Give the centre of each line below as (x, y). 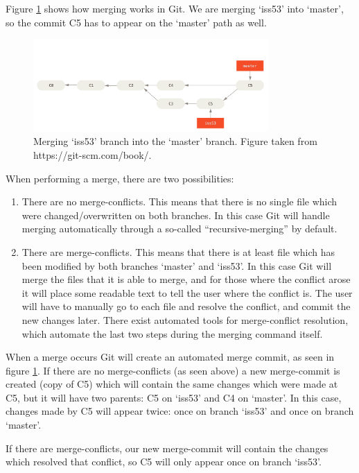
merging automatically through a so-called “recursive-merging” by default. (179, 229)
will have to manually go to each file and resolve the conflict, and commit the (186, 306)
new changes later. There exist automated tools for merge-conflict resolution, (185, 319)
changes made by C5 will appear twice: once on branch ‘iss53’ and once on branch (180, 411)
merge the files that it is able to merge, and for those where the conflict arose (186, 279)
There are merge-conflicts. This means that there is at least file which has (178, 251)
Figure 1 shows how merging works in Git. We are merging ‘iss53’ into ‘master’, (175, 8)
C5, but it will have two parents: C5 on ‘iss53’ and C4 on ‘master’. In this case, (174, 397)
